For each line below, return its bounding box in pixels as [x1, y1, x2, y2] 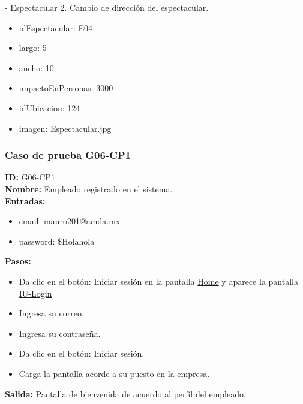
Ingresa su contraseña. [19, 327, 101, 339]
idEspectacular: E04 [19, 21, 93, 34]
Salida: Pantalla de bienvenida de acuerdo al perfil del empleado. [5, 387, 246, 400]
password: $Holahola [19, 234, 95, 247]
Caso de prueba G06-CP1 [5, 147, 131, 162]
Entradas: [5, 194, 46, 207]
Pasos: [5, 255, 31, 267]
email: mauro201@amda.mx [19, 215, 121, 227]
